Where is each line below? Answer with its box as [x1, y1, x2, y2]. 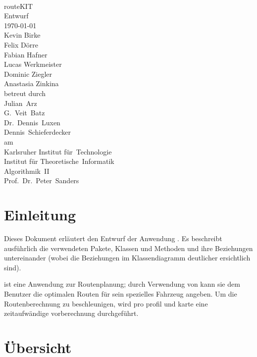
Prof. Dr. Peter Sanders [4, 175, 79, 186]
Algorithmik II [4, 165, 50, 176]
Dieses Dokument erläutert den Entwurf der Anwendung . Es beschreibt [4, 233, 222, 243]
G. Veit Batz [4, 107, 45, 118]
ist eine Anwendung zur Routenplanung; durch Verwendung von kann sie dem [4, 279, 240, 289]
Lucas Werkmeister [4, 59, 62, 69]
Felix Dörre [4, 39, 38, 50]
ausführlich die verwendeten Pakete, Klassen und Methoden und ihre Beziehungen [4, 243, 253, 253]
